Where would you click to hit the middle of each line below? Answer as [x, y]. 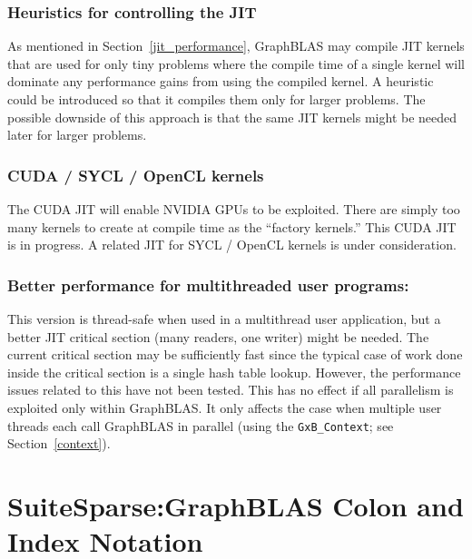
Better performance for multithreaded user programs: [208, 284]
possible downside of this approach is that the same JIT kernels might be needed [232, 117]
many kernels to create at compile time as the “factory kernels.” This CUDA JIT [232, 226]
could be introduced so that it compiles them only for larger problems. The [216, 99]
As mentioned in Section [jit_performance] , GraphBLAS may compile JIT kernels [236, 46]
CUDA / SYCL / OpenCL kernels [136, 175]
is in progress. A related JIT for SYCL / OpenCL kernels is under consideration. [232, 245]
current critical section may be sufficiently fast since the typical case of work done [235, 354]
